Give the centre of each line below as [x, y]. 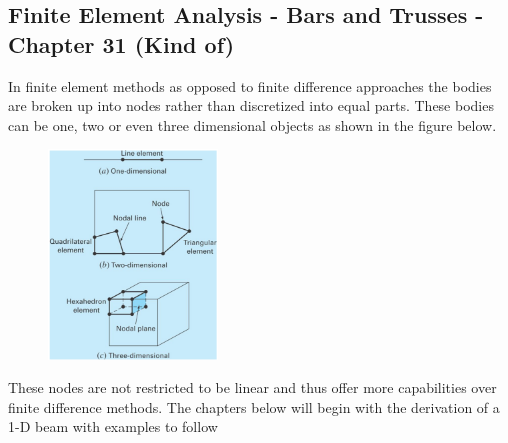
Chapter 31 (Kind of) [121, 43]
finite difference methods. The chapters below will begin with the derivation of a [254, 406]
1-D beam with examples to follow [113, 426]
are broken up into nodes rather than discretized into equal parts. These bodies [251, 105]
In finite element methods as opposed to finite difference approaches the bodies [250, 85]
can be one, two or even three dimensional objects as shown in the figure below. [252, 124]
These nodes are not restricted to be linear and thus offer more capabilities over [252, 387]
